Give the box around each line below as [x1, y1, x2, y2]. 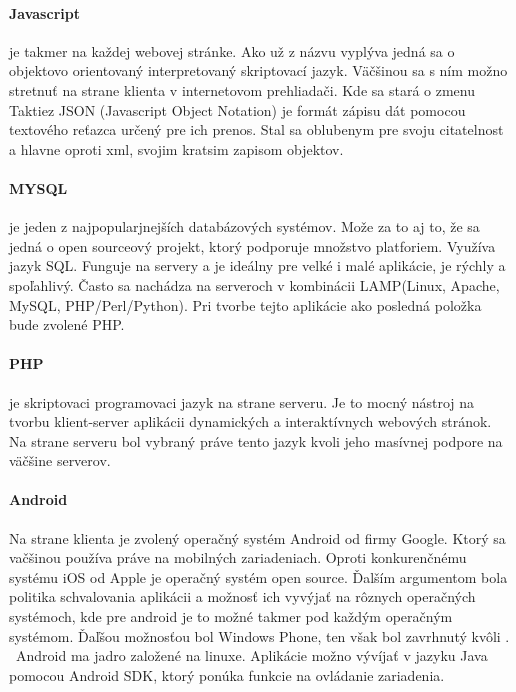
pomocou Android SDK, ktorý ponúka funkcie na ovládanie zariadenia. [9, 664, 445, 685]
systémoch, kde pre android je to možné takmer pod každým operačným [9, 606, 453, 627]
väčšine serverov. [9, 450, 111, 471]
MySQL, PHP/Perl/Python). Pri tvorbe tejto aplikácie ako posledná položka [9, 294, 482, 315]
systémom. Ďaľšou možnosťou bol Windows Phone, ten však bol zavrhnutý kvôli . [9, 625, 510, 646]
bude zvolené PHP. [9, 314, 125, 335]
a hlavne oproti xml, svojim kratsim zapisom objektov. [9, 138, 344, 159]
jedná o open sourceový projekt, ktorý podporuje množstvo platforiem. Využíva [9, 235, 496, 256]
